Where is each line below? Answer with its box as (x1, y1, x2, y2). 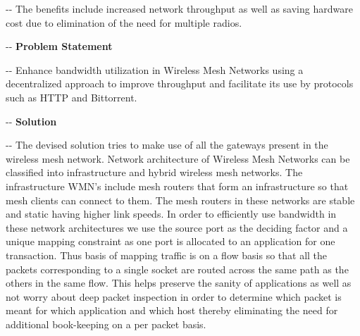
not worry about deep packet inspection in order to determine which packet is (6, 289, 342, 304)
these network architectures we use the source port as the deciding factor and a (6, 220, 348, 235)
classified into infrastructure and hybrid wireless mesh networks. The (6, 165, 303, 180)
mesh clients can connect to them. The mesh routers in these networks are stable (6, 192, 355, 207)
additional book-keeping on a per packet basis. (6, 316, 206, 331)
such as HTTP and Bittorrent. (6, 89, 137, 104)
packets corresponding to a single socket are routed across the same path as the (6, 261, 349, 276)
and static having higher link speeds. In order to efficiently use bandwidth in (6, 206, 337, 221)
